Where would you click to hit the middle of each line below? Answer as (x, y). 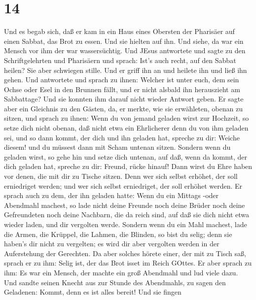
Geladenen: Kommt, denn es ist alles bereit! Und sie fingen (93, 292)
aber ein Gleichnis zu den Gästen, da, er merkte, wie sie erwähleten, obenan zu (123, 108)
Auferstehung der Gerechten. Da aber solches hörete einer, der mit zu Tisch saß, (125, 253)
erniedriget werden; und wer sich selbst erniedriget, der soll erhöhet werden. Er (123, 185)
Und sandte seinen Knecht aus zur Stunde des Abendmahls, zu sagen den (115, 282)
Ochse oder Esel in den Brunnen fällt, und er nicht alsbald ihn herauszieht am (122, 89)
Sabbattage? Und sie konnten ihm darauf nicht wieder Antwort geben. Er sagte (124, 99)
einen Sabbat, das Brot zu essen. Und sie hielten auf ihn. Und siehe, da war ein (124, 41)
